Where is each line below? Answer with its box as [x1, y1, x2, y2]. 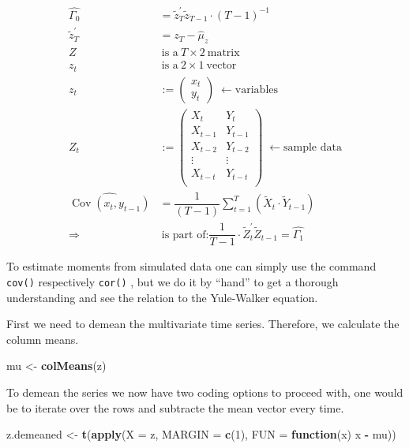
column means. [6, 330, 79, 347]
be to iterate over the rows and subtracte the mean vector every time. [6, 399, 344, 416]
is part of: [161, 229, 209, 241]
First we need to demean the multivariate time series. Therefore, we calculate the [6, 315, 400, 332]
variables [235, 84, 279, 95]
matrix [207, 47, 240, 59]
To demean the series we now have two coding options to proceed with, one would [6, 384, 403, 400]
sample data [283, 141, 342, 153]
